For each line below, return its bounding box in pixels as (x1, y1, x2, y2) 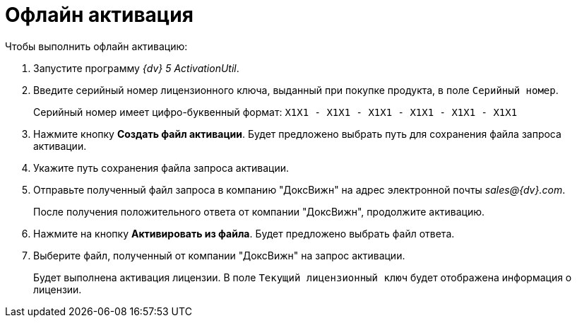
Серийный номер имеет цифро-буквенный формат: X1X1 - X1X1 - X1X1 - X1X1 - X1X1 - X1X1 (33, 105, 518, 118)
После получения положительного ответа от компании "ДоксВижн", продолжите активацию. (33, 205, 485, 218)
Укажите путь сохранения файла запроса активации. (33, 161, 290, 174)
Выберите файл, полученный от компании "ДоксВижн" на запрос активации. (33, 249, 405, 262)
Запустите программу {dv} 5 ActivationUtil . (33, 61, 239, 74)
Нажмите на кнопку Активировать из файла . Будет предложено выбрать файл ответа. (33, 227, 455, 240)
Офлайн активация (5, 3, 194, 27)
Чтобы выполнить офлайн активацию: (5, 40, 188, 52)
